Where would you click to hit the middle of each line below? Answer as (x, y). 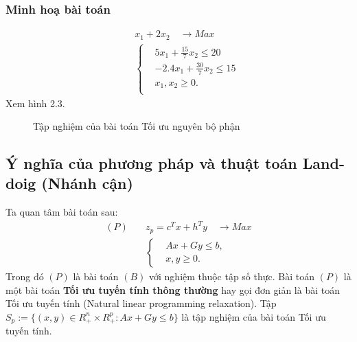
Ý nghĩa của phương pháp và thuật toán (151, 163)
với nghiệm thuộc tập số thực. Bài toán (232, 276)
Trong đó (25, 276)
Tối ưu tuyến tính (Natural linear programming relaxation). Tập (141, 303)
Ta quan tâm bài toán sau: (62, 212)
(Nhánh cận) (87, 183)
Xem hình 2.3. (35, 103)
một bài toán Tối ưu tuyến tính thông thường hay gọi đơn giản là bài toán (173, 289)
